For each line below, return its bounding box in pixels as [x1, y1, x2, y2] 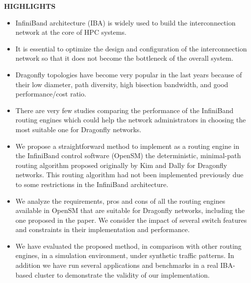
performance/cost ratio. [15, 89, 86, 99]
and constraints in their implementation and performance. [15, 224, 190, 235]
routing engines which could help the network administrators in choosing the [15, 115, 246, 125]
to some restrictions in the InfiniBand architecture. [15, 179, 169, 189]
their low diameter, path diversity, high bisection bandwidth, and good [15, 79, 228, 89]
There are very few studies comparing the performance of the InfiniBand [15, 105, 234, 115]
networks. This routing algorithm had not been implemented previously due [15, 169, 244, 180]
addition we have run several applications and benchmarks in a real [15, 260, 218, 270]
